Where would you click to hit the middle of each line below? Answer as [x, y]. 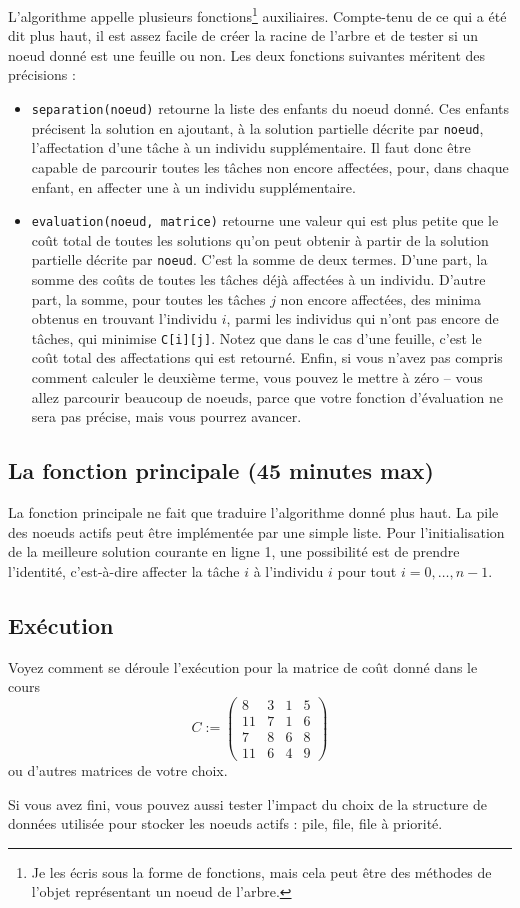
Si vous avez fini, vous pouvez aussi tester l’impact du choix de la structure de [247, 803]
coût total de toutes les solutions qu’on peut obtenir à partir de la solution [260, 239]
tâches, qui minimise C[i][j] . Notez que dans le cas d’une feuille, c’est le [256, 337]
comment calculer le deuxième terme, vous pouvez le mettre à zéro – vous [257, 377]
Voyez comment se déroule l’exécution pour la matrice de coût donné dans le [243, 666]
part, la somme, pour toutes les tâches [148, 298]
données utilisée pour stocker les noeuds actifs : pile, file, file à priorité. [225, 823]
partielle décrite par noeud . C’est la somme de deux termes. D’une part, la [259, 259]
